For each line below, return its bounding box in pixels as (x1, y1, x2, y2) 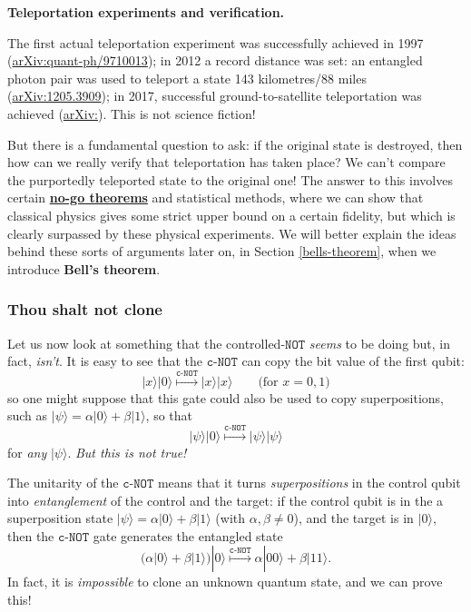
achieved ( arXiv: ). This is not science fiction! (7, 104, 256, 123)
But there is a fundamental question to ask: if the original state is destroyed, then (7, 134, 463, 153)
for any (7, 442, 47, 461)
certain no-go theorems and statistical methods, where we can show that (7, 188, 424, 207)
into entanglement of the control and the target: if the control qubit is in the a (7, 490, 444, 509)
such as (7, 406, 48, 425)
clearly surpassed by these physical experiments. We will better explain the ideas (7, 223, 456, 242)
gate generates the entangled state (93, 526, 283, 545)
